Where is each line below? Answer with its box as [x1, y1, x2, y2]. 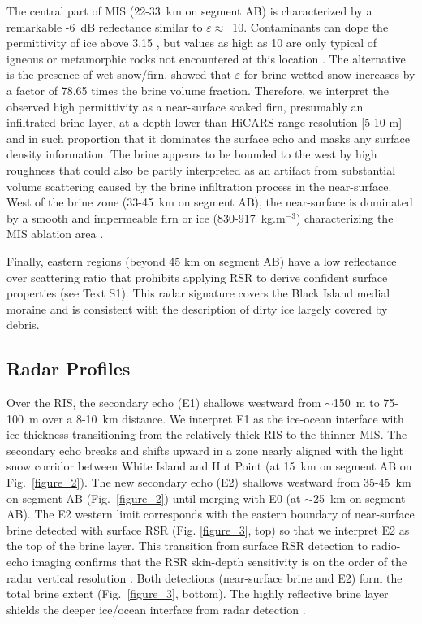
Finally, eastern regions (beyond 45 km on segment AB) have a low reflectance [6, 252, 397, 269]
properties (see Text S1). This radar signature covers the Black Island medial [6, 284, 390, 301]
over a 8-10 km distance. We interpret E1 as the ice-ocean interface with [42, 409, 404, 427]
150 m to [333, 394, 380, 411]
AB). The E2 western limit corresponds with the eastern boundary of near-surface [6, 505, 415, 522]
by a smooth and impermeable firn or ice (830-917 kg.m [6, 209, 286, 226]
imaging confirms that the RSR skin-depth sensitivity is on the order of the [32, 553, 407, 570]
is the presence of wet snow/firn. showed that [6, 66, 231, 83]
